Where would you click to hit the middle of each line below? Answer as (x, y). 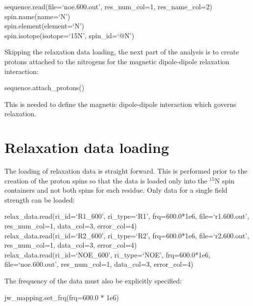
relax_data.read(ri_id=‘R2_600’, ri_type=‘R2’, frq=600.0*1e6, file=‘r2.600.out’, (127, 235)
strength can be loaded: (40, 199)
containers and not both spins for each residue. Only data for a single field (116, 190)
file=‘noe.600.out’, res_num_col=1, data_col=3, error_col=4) (99, 264)
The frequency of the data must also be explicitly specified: (93, 280)
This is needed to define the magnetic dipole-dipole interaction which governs (120, 104)
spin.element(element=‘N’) (45, 26)
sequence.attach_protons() (45, 88)
